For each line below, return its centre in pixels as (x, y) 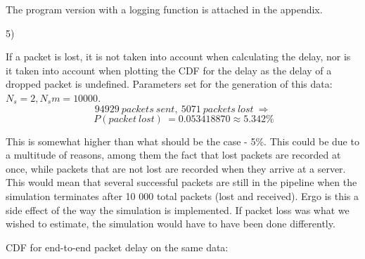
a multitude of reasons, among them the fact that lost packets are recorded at (173, 155)
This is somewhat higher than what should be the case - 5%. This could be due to (182, 141)
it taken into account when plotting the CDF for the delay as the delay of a (169, 70)
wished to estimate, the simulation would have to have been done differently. (171, 224)
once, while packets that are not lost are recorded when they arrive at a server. (176, 168)
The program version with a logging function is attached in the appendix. (164, 9)
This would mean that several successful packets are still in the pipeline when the (181, 182)
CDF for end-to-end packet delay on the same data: (117, 247)
